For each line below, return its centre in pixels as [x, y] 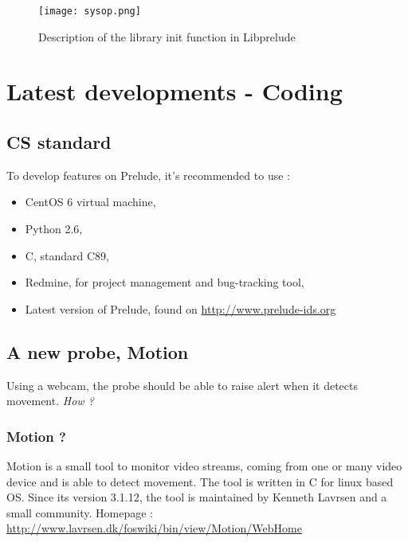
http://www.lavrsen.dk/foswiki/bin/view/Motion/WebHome [154, 528]
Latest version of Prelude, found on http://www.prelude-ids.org [180, 308]
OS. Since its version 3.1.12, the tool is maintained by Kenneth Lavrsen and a [197, 497]
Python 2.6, [54, 229]
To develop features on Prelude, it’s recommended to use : [148, 175]
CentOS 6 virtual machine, [90, 202]
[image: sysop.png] [90, 11]
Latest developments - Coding [175, 91]
